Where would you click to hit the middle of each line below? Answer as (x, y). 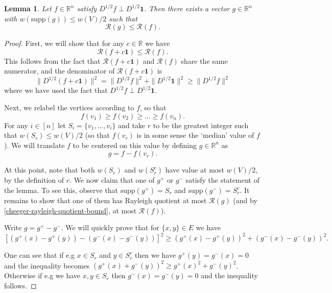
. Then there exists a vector (187, 8)
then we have (156, 255)
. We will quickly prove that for (110, 227)
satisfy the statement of (222, 180)
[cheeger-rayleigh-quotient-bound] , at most (70, 210)
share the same (204, 60)
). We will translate (34, 145)
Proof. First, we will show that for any (64, 43)
